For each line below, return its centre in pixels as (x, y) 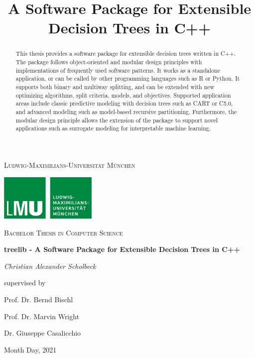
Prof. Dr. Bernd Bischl (39, 299)
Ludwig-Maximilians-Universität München (70, 165)
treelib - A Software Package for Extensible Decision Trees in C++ (122, 249)
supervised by (25, 283)
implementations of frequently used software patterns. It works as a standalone (118, 70)
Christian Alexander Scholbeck (50, 266)
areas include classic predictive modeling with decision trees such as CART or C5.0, (124, 103)
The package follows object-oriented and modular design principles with (109, 62)
